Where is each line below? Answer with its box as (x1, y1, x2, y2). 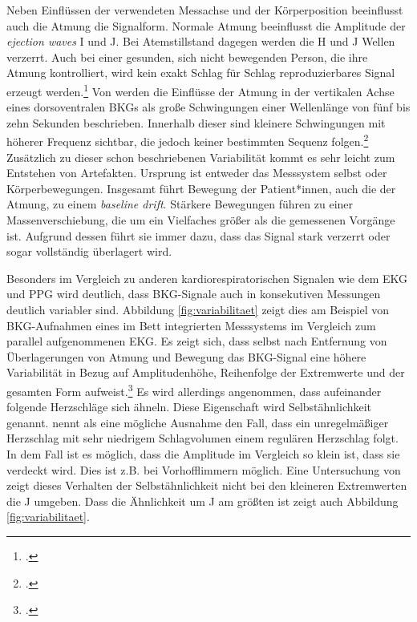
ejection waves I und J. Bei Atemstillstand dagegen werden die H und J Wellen (6, 33, 395, 50)
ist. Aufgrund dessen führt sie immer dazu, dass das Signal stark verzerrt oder (6, 227, 391, 244)
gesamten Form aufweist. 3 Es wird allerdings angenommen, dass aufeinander (6, 380, 382, 399)
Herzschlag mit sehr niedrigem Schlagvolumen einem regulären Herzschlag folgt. (6, 430, 399, 446)
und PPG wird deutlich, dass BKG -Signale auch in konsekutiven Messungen (6, 285, 381, 302)
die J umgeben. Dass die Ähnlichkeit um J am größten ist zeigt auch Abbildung (6, 492, 399, 509)
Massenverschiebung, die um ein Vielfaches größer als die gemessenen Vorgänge (6, 212, 395, 228)
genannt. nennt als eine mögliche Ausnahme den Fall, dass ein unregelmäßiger (6, 414, 389, 430)
